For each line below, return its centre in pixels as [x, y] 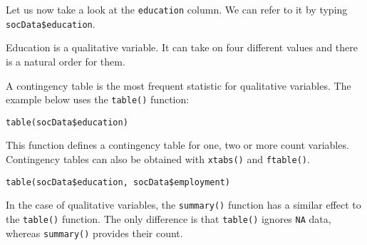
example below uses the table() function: [98, 99]
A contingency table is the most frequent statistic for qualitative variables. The [179, 85]
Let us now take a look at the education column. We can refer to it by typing [177, 9]
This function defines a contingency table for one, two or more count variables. [177, 145]
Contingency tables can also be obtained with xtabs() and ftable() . [158, 159]
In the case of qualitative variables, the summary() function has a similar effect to [183, 205]
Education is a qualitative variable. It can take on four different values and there [182, 47]
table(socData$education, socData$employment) [118, 182]
